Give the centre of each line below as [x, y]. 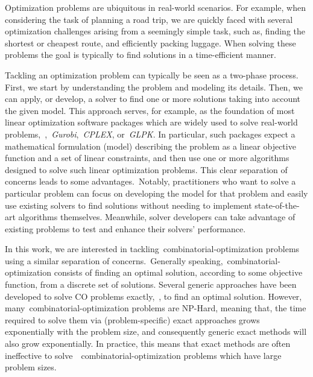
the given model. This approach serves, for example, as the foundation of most [150, 110]
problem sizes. [31, 367]
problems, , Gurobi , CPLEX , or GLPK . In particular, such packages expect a [150, 134]
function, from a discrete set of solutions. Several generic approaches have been [151, 284]
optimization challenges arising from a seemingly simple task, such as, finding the [155, 31]
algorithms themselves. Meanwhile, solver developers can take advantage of [157, 217]
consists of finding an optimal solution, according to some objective [178, 272]
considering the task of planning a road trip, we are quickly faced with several [149, 19]
